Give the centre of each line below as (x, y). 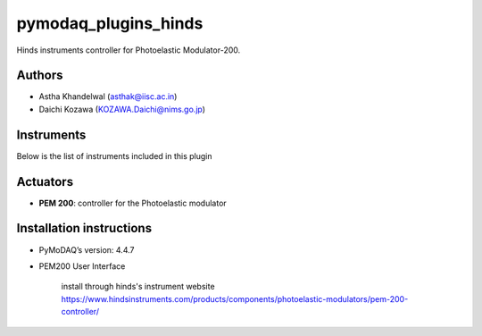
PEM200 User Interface (82, 266)
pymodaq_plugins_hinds (110, 23)
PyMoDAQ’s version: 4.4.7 (87, 249)
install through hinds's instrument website (138, 287)
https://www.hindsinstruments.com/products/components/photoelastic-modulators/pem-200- (235, 298)
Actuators (45, 182)
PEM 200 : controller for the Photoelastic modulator (133, 203)
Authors (40, 76)
